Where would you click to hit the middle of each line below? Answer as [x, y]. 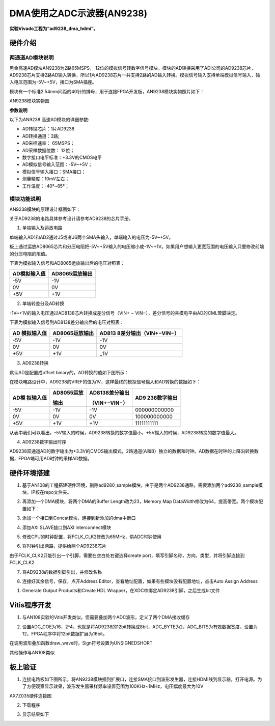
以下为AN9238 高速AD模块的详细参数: [49, 120]
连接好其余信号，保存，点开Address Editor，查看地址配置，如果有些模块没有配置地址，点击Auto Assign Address [140, 581]
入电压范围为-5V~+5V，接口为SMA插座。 [53, 82]
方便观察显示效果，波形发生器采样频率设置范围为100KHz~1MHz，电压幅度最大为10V [115, 686]
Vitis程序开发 [30, 605]
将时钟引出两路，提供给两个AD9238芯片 [64, 546]
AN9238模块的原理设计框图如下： [45, 209]
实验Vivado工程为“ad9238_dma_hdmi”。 [54, 29]
